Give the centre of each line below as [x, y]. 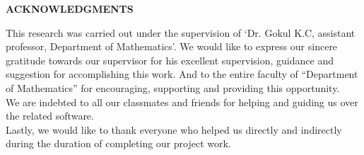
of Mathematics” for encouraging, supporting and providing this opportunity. [173, 87]
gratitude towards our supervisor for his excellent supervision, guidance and [170, 60]
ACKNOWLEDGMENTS [70, 8]
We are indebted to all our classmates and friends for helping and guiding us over [182, 102]
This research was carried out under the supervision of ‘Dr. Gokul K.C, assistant [181, 32]
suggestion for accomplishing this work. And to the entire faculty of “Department [182, 74]
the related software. [50, 116]
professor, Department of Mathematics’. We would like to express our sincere [172, 46]
